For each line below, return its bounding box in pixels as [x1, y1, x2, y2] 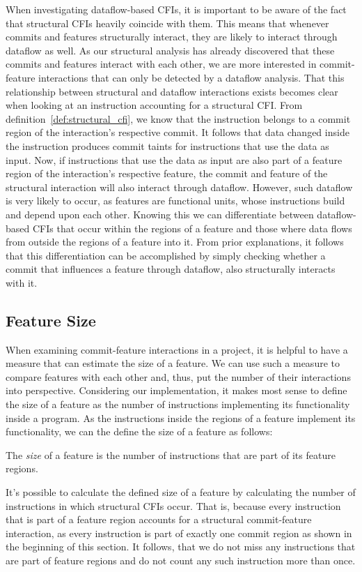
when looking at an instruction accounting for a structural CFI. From [6, 98, 303, 112]
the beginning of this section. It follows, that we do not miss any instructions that [6, 539, 356, 554]
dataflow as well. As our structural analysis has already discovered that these [6, 43, 335, 57]
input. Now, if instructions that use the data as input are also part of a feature [6, 152, 343, 167]
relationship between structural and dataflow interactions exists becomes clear [6, 84, 338, 98]
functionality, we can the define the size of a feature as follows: [6, 424, 273, 439]
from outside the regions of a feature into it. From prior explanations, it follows [6, 234, 344, 249]
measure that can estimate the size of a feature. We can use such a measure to [6, 356, 340, 370]
